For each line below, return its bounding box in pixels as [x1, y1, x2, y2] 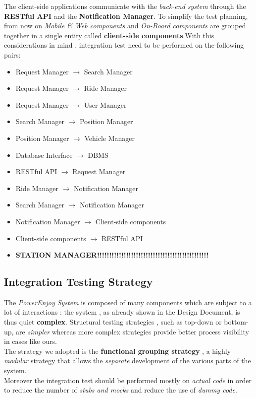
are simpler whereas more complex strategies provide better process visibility [16, 326, 249, 336]
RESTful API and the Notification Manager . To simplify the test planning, [4, 10, 248, 21]
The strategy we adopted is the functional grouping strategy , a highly [4, 345, 231, 356]
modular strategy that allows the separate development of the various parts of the [4, 355, 251, 366]
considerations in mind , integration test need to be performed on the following [4, 40, 244, 50]
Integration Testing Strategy [4, 274, 153, 289]
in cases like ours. [4, 336, 57, 346]
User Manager [84, 99, 127, 110]
